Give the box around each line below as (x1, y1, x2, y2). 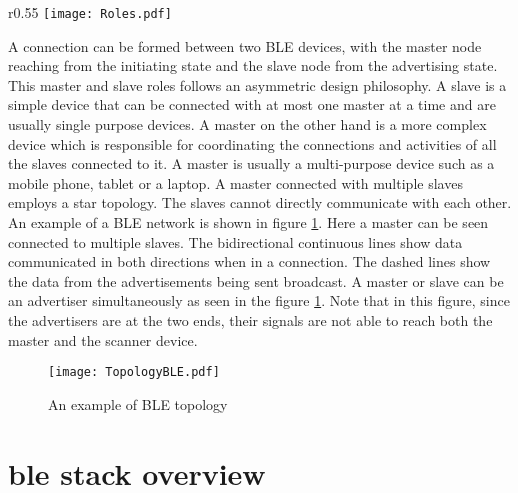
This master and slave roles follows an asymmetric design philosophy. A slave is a (8, 74, 507, 95)
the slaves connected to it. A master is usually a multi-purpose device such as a (8, 153, 495, 174)
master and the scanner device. (8, 329, 198, 350)
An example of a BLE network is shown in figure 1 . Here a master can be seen (8, 212, 489, 232)
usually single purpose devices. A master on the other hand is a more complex (8, 114, 487, 135)
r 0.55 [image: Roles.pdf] (8, 2, 172, 22)
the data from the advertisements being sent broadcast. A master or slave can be (8, 270, 504, 291)
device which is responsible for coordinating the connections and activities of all (8, 133, 497, 154)
